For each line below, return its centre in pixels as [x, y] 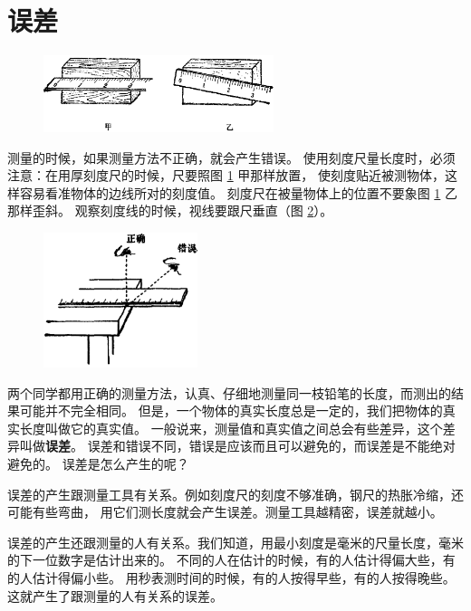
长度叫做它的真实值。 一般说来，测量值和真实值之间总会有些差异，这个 [231, 428]
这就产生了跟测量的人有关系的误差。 [115, 595]
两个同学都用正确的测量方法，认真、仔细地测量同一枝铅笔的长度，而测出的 [229, 392]
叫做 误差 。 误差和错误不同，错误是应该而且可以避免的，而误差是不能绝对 [237, 446]
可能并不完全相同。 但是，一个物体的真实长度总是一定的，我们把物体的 [231, 411]
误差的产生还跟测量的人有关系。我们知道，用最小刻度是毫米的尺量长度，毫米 [235, 542]
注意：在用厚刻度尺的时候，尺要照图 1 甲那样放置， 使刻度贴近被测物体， [226, 175]
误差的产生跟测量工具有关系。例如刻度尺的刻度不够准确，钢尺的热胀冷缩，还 [235, 494]
